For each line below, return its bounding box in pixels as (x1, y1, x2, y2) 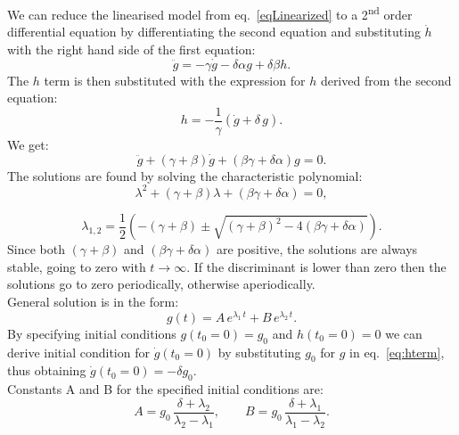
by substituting (217, 342, 301, 361)
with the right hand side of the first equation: (7, 39, 256, 58)
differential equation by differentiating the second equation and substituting (7, 22, 421, 41)
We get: (7, 135, 49, 153)
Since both (7, 240, 65, 259)
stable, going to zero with (7, 257, 146, 275)
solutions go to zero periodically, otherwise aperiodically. (7, 275, 316, 293)
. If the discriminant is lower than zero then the (186, 257, 447, 275)
